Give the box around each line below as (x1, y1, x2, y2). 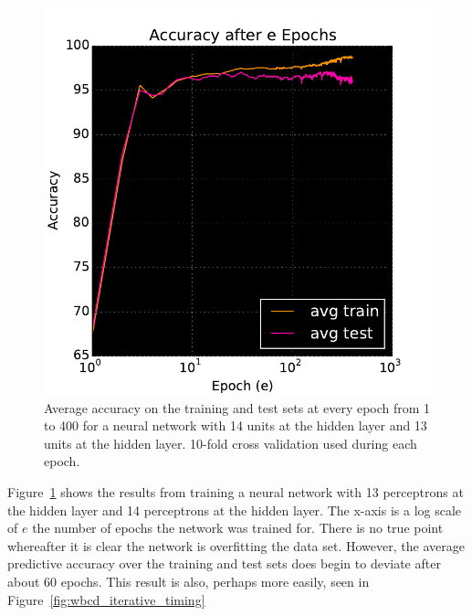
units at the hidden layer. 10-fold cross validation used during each (44, 433, 417, 452)
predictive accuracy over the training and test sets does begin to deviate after (7, 554, 441, 573)
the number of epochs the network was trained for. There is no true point (32, 518, 444, 537)
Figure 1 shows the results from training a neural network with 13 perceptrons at (7, 482, 464, 501)
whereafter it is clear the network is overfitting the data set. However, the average (7, 536, 465, 555)
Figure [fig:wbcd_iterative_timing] (7, 589, 205, 609)
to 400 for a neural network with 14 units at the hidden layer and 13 (44, 416, 427, 435)
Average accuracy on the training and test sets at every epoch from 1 (44, 398, 431, 417)
